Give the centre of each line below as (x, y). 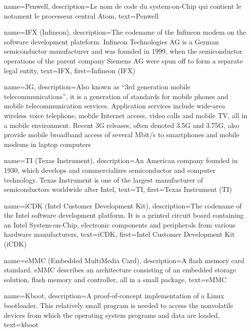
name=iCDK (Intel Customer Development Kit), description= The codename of (123, 205)
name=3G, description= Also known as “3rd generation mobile (97, 87)
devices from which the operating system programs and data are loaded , (112, 315)
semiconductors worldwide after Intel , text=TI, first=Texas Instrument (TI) (118, 189)
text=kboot (21, 324)
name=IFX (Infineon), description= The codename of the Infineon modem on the (125, 32)
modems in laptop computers (47, 144)
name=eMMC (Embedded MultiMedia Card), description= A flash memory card (124, 260)
